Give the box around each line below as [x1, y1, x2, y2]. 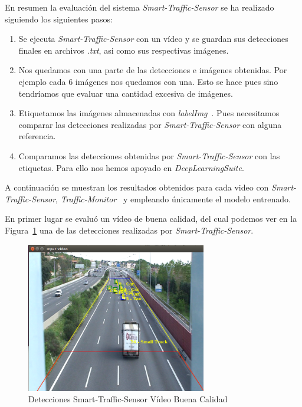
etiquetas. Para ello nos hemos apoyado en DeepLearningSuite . [18, 161, 244, 173]
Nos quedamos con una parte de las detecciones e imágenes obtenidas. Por [18, 64, 287, 76]
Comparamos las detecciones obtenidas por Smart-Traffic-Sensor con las [18, 149, 280, 162]
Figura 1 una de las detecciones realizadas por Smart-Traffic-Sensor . [5, 224, 254, 236]
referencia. [18, 130, 56, 142]
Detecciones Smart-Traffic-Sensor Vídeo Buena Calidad [28, 393, 228, 405]
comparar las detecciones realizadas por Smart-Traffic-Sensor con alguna [18, 118, 282, 130]
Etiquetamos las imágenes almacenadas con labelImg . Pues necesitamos [18, 107, 280, 119]
